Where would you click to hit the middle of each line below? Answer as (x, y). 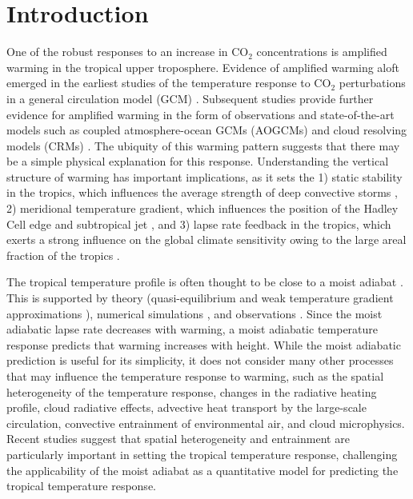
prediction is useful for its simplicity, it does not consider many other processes (200, 360)
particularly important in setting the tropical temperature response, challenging (202, 454)
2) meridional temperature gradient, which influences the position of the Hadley (202, 208)
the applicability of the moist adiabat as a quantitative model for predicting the (202, 470)
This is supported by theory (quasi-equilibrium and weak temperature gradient (200, 298)
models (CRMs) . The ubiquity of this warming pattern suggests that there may (203, 145)
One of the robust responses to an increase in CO (128, 52)
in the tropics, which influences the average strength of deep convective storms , (202, 192)
